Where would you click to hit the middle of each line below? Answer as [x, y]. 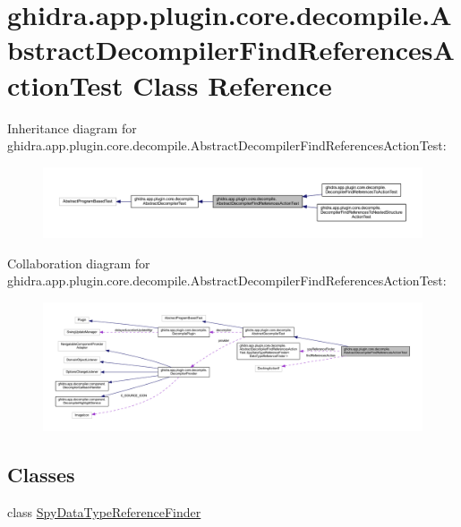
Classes [41, 475]
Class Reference [232, 85]
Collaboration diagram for [79, 263]
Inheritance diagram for [72, 127]
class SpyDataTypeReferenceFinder [104, 511]
